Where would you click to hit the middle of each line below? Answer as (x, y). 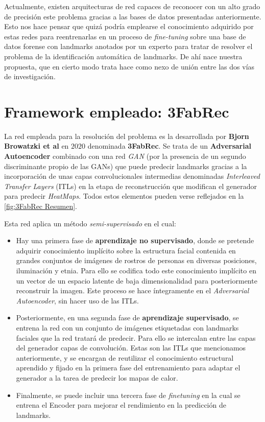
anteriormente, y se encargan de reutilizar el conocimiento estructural (125, 357)
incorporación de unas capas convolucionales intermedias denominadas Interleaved (132, 176)
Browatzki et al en (37, 146)
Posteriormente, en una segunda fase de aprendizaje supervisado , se (127, 318)
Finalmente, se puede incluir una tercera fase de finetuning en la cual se (128, 395)
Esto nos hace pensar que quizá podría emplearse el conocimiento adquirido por (129, 26)
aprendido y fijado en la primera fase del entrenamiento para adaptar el (128, 368)
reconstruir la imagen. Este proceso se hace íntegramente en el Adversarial (132, 290)
